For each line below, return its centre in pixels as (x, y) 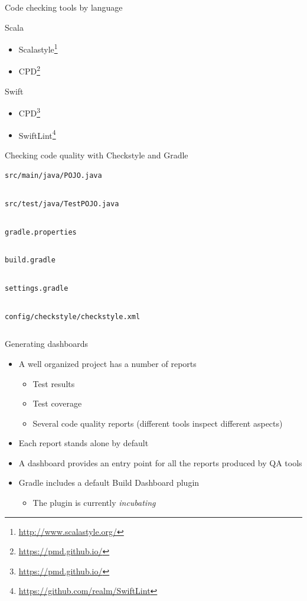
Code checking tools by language (64, 7)
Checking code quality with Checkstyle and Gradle (97, 155)
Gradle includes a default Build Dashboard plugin (109, 483)
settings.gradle (37, 288)
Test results (54, 383)
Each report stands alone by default (84, 443)
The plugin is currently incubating (94, 503)
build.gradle (30, 260)
